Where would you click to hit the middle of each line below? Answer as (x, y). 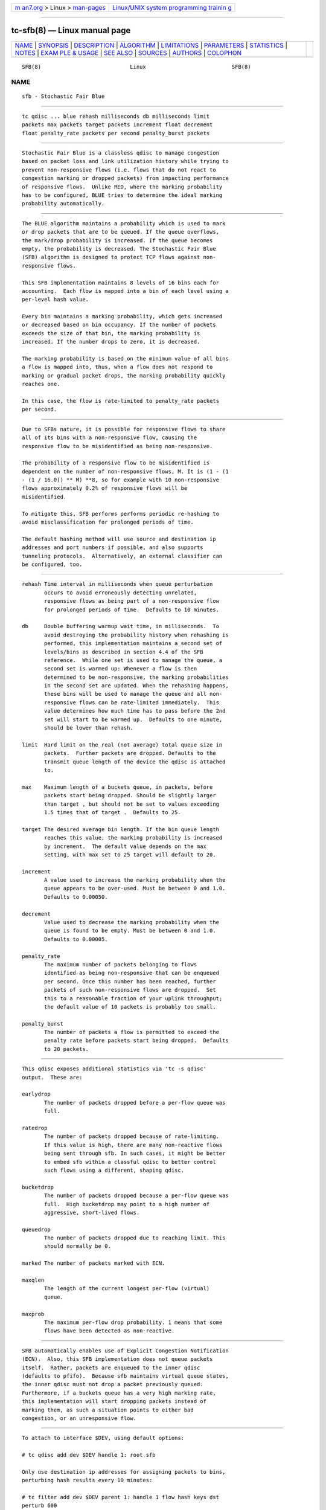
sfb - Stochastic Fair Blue (63, 96)
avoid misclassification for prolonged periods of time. (108, 522)
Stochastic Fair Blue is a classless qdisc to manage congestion (121, 153)
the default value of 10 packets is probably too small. (130, 1007)
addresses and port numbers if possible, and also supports (113, 548)
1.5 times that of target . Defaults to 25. (113, 812)
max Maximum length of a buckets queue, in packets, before (117, 787)
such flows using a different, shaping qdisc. (114, 1170)
